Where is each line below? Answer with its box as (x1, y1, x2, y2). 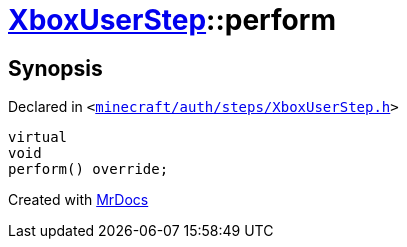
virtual (8, 129, 68, 146)
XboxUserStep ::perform (8, 3, 336, 37)
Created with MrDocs (8, 191, 149, 209)
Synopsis (8, 55, 103, 81)
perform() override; (8, 161, 169, 178)
